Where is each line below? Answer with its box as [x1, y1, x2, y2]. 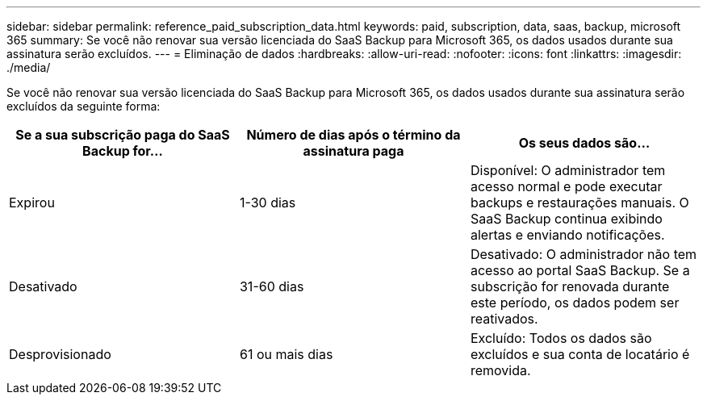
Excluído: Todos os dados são [470, 330, 652, 346]
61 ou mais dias [239, 346, 333, 362]
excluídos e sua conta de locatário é [470, 346, 690, 362]
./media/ [6, 61, 51, 74]
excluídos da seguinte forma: [6, 99, 161, 113]
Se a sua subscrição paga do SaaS [15, 127, 230, 143]
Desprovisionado [9, 346, 111, 362]
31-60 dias [239, 278, 304, 294]
